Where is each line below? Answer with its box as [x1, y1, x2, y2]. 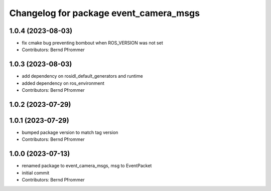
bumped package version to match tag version [22, 129, 118, 135]
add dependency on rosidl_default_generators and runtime [22, 73, 143, 79]
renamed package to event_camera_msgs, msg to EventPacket [22, 163, 152, 169]
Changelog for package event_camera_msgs [9, 8, 200, 19]
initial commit [22, 169, 50, 175]
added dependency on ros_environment [22, 80, 105, 86]
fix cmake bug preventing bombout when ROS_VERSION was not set [22, 40, 163, 46]
